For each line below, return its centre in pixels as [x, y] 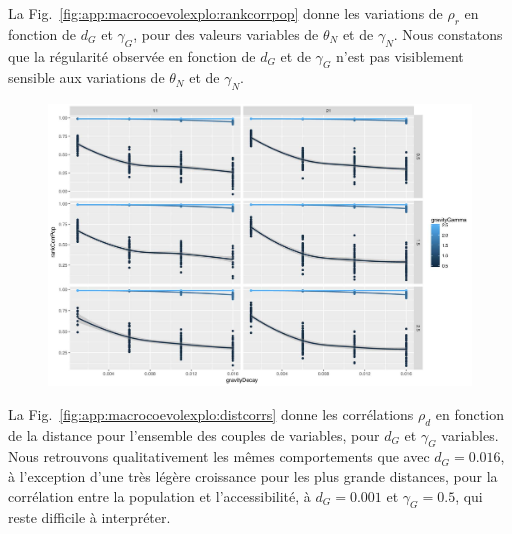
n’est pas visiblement [400, 55]
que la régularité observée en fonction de [132, 55]
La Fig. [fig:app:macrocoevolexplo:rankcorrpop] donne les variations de [225, 13]
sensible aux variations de [86, 77]
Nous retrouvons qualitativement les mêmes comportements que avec [219, 456]
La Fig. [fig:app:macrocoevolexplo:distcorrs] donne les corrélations [211, 413]
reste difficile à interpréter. [89, 517]
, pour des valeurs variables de [226, 33]
